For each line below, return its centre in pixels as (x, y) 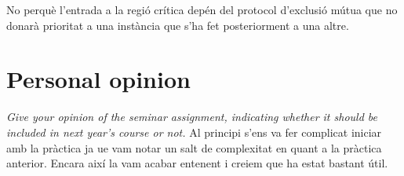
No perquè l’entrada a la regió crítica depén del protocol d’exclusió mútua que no (202, 9)
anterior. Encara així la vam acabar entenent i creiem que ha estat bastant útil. (197, 163)
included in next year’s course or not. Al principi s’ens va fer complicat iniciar (194, 132)
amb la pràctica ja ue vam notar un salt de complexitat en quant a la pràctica (194, 147)
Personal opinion (98, 79)
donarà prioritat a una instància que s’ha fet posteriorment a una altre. (178, 25)
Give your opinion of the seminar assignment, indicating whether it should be (192, 117)
